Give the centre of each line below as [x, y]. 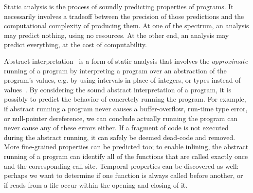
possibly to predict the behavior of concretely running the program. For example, [125, 99]
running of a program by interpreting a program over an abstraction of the [115, 70]
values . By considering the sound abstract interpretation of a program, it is [118, 89]
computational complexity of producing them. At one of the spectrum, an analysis [126, 26]
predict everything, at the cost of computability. [75, 44]
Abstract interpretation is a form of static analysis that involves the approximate [126, 61]
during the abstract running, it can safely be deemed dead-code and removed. [120, 137]
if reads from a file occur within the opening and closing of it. [96, 184]
